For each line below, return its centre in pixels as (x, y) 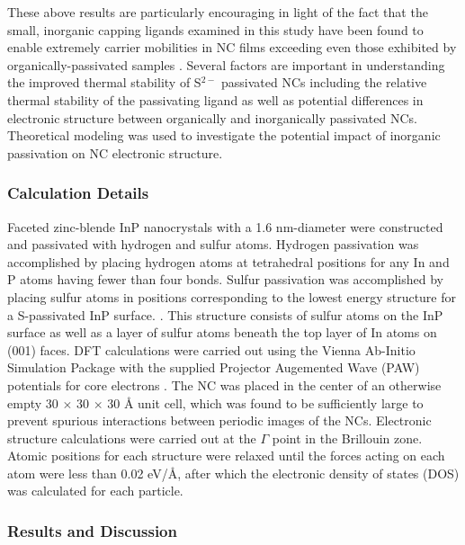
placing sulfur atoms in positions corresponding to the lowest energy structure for (232, 296)
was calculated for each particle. (95, 491)
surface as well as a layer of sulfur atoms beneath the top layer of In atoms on (222, 332)
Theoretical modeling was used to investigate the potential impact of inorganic (224, 135)
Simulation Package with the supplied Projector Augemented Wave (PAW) (214, 367)
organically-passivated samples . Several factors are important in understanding (226, 64)
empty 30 (33, 402)
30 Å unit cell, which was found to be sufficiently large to (265, 402)
